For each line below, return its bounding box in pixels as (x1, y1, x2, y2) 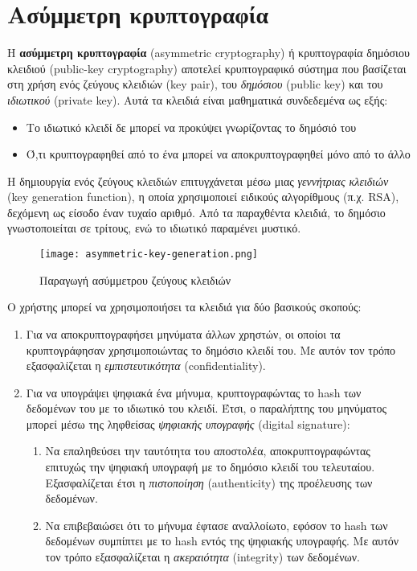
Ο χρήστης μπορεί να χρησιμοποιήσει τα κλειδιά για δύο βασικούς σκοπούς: (7, 298, 362, 315)
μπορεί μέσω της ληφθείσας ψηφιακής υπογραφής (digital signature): (26, 415, 350, 432)
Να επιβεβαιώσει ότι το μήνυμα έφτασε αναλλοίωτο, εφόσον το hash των (45, 516, 388, 533)
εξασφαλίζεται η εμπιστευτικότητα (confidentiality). (26, 357, 266, 374)
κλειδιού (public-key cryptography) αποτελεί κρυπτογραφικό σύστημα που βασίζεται (7, 60, 407, 76)
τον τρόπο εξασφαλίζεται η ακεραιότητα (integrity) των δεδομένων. (45, 548, 360, 565)
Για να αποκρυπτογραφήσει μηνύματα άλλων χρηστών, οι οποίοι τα (26, 325, 341, 342)
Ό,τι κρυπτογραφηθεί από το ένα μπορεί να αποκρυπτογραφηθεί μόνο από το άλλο (26, 146, 411, 162)
